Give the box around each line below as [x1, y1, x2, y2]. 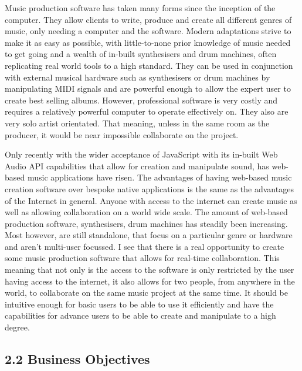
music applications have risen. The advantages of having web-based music [27, 171, 292, 183]
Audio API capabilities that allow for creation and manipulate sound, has [5, 159, 269, 172]
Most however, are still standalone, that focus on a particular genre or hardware [5, 229, 293, 241]
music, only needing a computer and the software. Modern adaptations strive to [5, 25, 291, 37]
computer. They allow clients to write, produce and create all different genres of [5, 13, 292, 25]
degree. [5, 321, 30, 333]
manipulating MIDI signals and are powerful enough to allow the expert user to [5, 82, 291, 95]
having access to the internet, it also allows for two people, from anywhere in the [5, 275, 295, 287]
